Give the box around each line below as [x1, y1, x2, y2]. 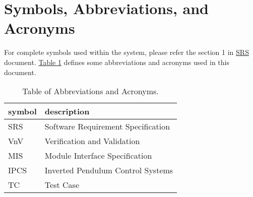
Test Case [44, 179, 79, 191]
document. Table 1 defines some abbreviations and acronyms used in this [4, 56, 229, 67]
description [44, 105, 90, 117]
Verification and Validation [44, 135, 140, 147]
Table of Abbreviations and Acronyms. [22, 85, 159, 97]
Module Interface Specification [44, 150, 152, 162]
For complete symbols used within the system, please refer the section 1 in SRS [4, 47, 249, 57]
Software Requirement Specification [44, 120, 170, 133]
